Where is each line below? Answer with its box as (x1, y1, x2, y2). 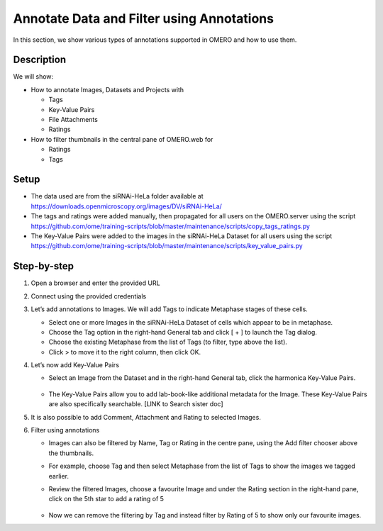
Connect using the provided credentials (30, 291, 147, 301)
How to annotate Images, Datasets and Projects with (30, 85, 184, 94)
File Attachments (48, 116, 99, 124)
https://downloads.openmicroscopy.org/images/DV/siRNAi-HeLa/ (30, 202, 223, 211)
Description (13, 54, 67, 66)
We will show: (13, 72, 54, 81)
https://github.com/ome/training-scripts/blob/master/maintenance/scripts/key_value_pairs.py (30, 242, 303, 250)
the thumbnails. (48, 449, 94, 457)
